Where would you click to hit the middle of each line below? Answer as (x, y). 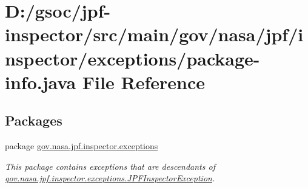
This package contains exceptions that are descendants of (110, 166)
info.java (41, 82)
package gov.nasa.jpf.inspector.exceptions (82, 146)
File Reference (143, 82)
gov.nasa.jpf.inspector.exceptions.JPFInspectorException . (110, 178)
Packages (34, 120)
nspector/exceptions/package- (132, 58)
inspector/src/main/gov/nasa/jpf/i (154, 34)
